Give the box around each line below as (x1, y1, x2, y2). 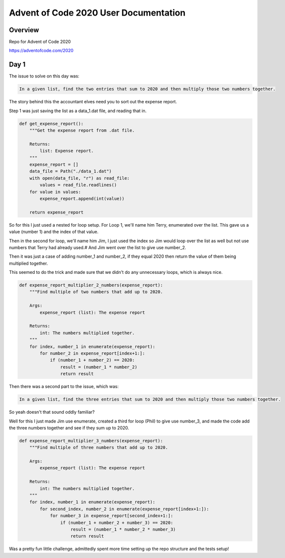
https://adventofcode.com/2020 (9, 48, 74, 54)
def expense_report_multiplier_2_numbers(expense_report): (19, 283, 163, 288)
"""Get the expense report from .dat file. (29, 128, 135, 134)
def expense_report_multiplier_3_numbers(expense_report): (19, 438, 163, 443)
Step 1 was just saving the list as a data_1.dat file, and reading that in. (9, 108, 147, 114)
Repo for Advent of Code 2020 (9, 39, 71, 45)
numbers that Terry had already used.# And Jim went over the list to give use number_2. (9, 244, 186, 250)
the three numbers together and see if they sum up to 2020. (9, 424, 129, 431)
